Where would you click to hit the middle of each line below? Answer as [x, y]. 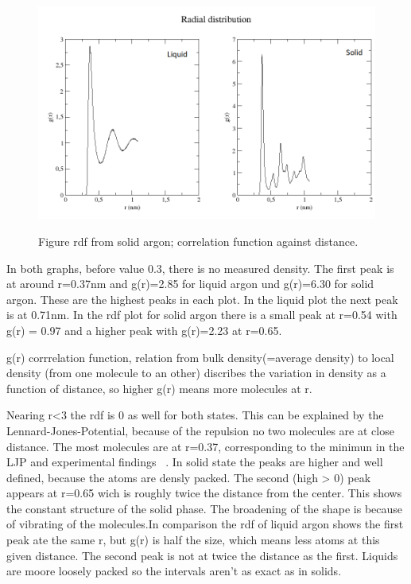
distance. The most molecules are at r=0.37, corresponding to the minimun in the [205, 446]
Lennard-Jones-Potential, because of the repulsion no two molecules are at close [200, 430]
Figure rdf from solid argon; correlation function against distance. [198, 241]
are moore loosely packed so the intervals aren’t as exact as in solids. [174, 571]
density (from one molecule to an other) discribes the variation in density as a [196, 373]
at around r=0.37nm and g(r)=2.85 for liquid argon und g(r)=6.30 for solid [190, 284]
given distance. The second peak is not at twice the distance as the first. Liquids [202, 555]
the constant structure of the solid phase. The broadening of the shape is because [205, 508]
